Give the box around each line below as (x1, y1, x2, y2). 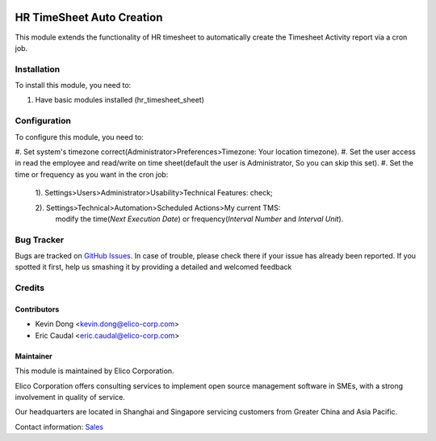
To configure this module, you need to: (15, 132, 145, 141)
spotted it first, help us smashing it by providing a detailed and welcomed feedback (15, 262, 292, 272)
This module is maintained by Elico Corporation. (15, 366, 174, 376)
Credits (15, 283, 44, 294)
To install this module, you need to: (15, 81, 132, 90)
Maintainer (15, 351, 52, 361)
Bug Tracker (15, 234, 65, 246)
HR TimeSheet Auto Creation (15, 10, 163, 24)
